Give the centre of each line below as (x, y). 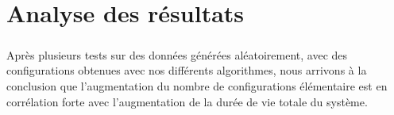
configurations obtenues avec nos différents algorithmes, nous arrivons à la (187, 70)
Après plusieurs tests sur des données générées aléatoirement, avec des (177, 54)
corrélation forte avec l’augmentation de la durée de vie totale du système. (187, 101)
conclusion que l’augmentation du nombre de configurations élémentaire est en (197, 85)
